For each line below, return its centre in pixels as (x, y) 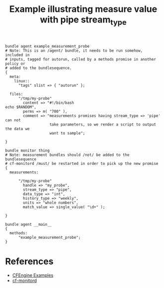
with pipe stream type (83, 20)
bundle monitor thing (27, 150)
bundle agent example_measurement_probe (48, 46)
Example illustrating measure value (83, 9)
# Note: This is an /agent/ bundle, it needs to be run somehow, (74, 51)
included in (17, 55)
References (29, 261)
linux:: (22, 81)
